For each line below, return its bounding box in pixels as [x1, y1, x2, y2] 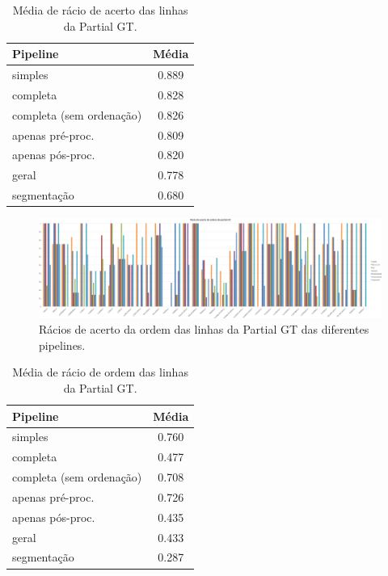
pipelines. [39, 336, 86, 353]
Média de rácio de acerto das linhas [12, 2, 188, 18]
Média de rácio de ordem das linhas [12, 364, 188, 380]
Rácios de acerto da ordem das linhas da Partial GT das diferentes [39, 321, 369, 338]
